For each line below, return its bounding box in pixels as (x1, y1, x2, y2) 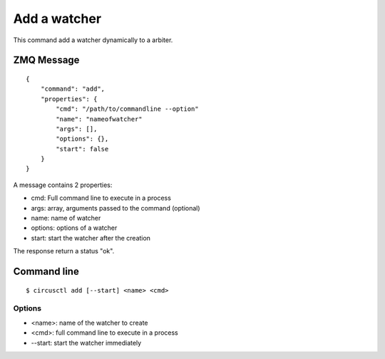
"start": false (56, 145, 109, 153)
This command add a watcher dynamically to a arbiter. (13, 36, 173, 44)
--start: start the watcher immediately (31, 338, 142, 347)
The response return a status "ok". (13, 247, 115, 256)
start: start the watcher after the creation (31, 233, 151, 242)
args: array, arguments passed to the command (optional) (31, 203, 200, 212)
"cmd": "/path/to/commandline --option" (56, 105, 199, 113)
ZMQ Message (13, 54, 80, 66)
